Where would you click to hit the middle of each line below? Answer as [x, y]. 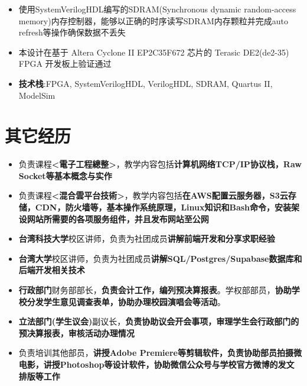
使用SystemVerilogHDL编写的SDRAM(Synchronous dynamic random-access [157, 9]
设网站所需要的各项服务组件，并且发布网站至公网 [114, 218]
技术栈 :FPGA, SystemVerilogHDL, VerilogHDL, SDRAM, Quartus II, [146, 83]
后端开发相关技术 [52, 270]
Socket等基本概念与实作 [65, 175]
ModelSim [37, 95]
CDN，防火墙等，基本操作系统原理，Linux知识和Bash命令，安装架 [167, 207]
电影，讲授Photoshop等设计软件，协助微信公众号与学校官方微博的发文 [156, 364]
